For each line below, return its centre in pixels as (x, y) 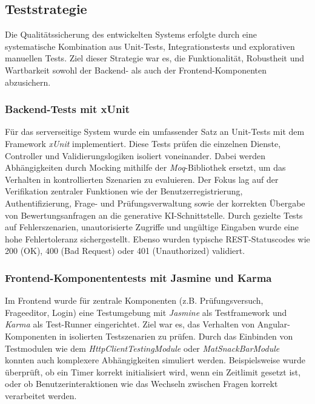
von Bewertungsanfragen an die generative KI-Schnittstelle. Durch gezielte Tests (154, 215)
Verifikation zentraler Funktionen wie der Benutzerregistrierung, (124, 191)
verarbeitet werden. (41, 395)
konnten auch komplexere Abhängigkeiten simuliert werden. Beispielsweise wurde (155, 360)
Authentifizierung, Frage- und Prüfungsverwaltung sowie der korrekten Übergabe (155, 203)
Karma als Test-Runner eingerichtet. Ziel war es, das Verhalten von (130, 324)
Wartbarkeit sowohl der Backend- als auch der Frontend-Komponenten (136, 70)
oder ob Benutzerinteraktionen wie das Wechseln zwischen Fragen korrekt (141, 384)
